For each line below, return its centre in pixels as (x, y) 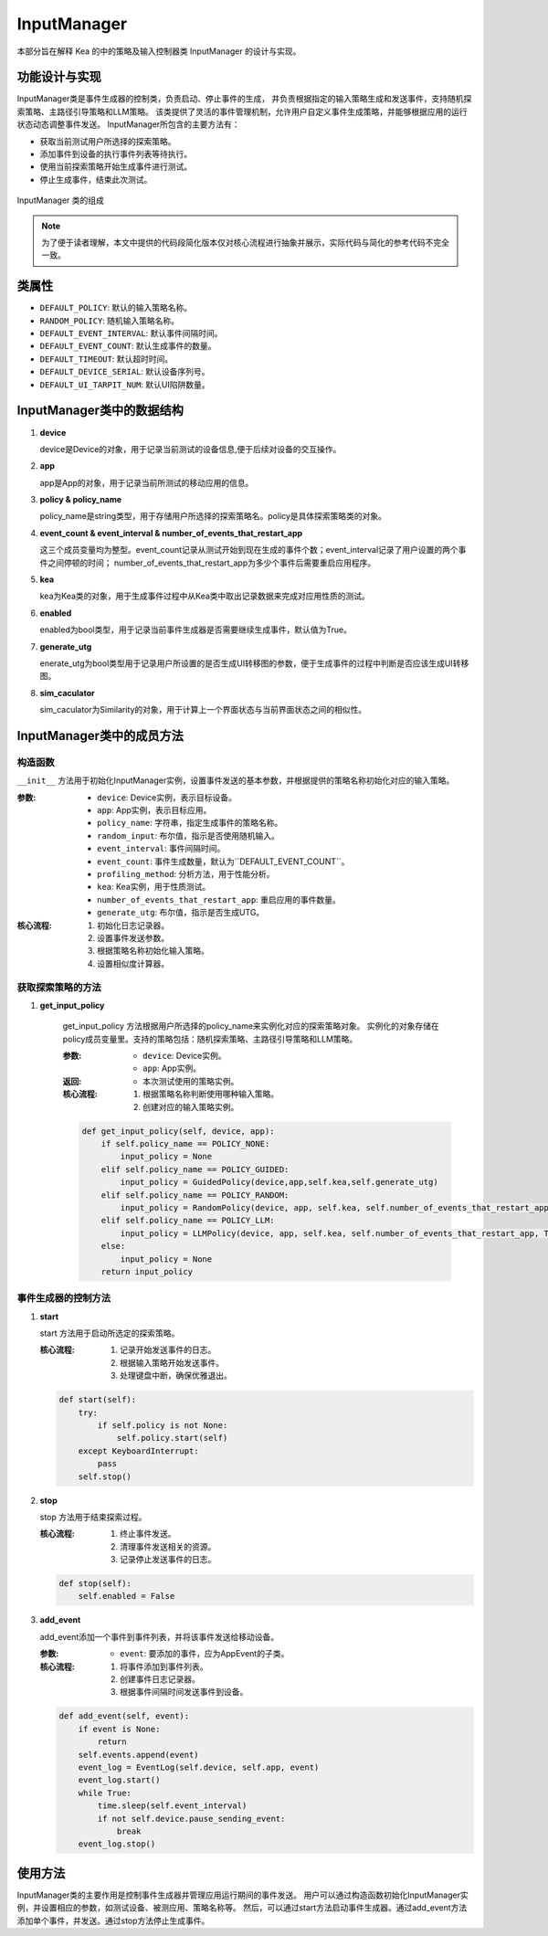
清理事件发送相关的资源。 (168, 1546)
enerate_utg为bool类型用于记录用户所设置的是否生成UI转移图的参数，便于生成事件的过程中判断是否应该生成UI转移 (254, 663)
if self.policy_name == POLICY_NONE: (185, 1144)
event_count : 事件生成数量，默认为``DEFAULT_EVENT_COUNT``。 (223, 861)
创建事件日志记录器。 (160, 1679)
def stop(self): (95, 1584)
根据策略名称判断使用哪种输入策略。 (211, 1094)
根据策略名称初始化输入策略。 (153, 951)
